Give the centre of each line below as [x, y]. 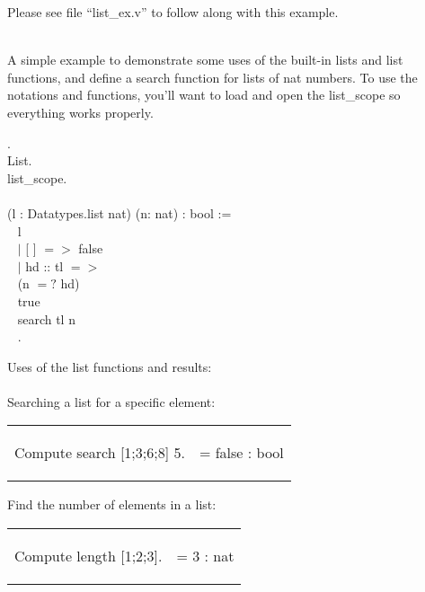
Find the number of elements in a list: [112, 504]
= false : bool [241, 453]
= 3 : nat [205, 556]
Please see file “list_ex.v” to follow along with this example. [173, 12]
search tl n [46, 318]
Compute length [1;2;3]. [89, 556]
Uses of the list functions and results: [110, 366]
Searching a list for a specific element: [111, 401]
